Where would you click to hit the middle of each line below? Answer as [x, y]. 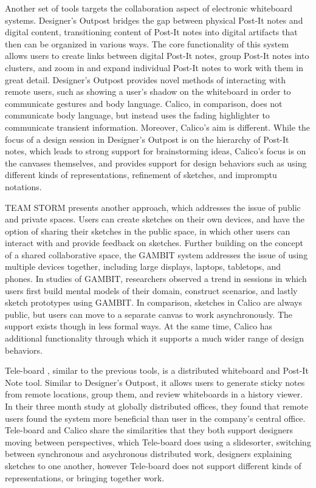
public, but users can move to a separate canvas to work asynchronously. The [149, 314]
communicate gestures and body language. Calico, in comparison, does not [144, 103]
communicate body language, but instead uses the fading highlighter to [137, 115]
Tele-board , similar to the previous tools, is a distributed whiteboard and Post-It [157, 370]
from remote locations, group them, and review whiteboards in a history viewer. [154, 394]
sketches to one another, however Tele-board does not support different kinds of [153, 465]
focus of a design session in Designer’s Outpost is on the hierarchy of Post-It [147, 139]
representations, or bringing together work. [85, 477]
